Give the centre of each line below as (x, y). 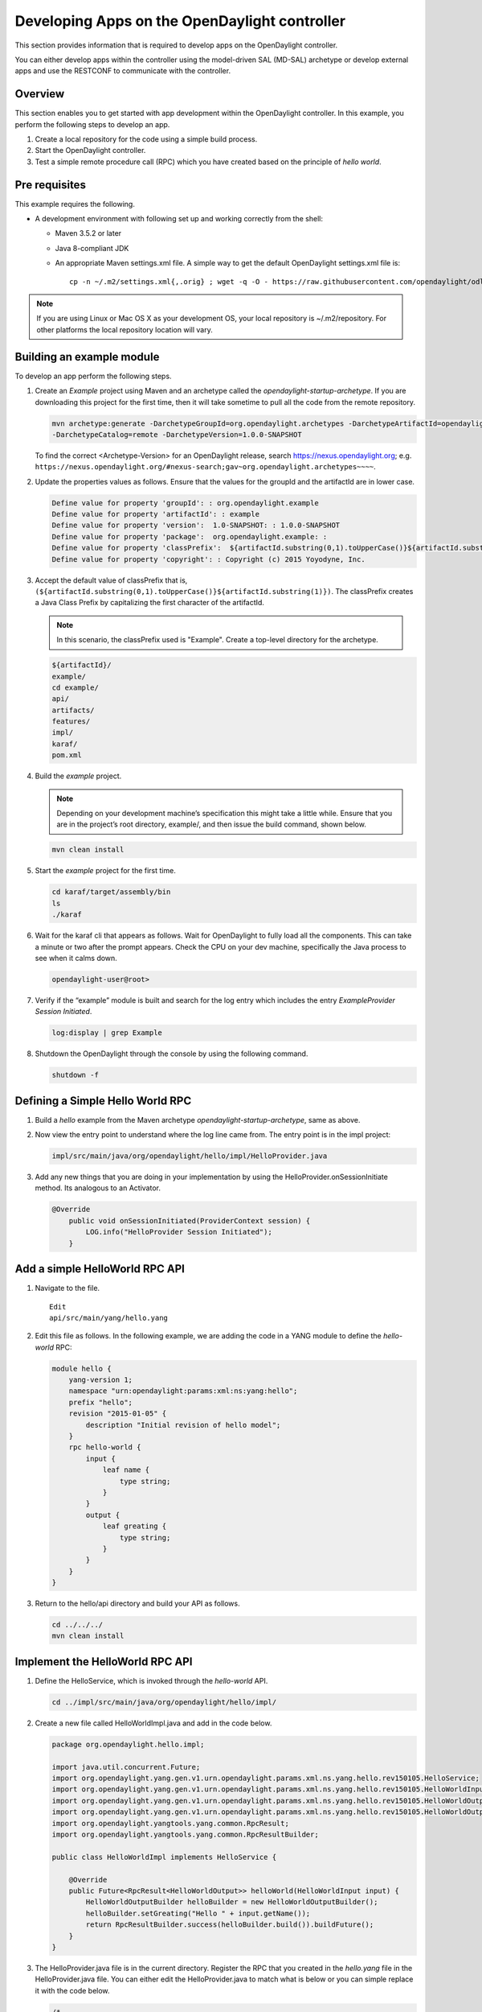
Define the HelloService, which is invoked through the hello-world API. (151, 1680)
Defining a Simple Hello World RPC (103, 1101)
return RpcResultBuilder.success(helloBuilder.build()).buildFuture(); (230, 1925)
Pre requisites (50, 185)
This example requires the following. (75, 204)
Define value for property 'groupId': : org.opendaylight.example (185, 503)
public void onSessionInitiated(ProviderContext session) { (190, 1220)
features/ (71, 722)
